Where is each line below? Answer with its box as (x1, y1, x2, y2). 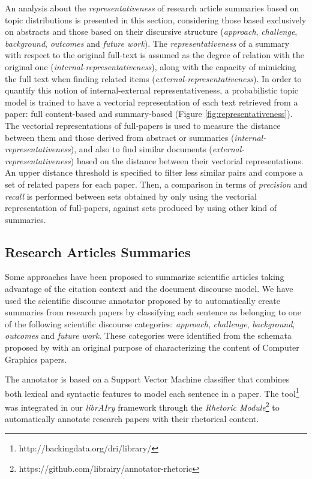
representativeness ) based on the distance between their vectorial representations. (5, 154, 304, 167)
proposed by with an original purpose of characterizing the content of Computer (5, 341, 299, 354)
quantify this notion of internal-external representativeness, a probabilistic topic (5, 84, 299, 97)
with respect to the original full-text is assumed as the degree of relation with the (5, 49, 305, 61)
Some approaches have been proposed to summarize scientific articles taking (5, 270, 284, 283)
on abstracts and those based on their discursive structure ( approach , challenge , (5, 25, 298, 38)
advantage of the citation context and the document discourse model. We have (5, 282, 293, 295)
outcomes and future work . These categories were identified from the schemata (5, 329, 292, 342)
